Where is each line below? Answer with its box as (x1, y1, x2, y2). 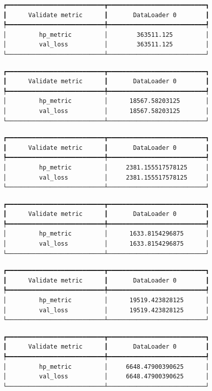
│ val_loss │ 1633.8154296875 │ (3, 240, 209, 248)
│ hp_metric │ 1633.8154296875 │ (3, 230, 209, 238)
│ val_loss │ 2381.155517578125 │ (3, 174, 209, 181)
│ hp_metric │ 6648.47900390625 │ (3, 363, 209, 370)
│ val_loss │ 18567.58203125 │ (3, 107, 209, 115)
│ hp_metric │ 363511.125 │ (3, 31, 209, 38)
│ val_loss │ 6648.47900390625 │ (3, 373, 209, 380)
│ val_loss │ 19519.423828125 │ (3, 306, 209, 314)
